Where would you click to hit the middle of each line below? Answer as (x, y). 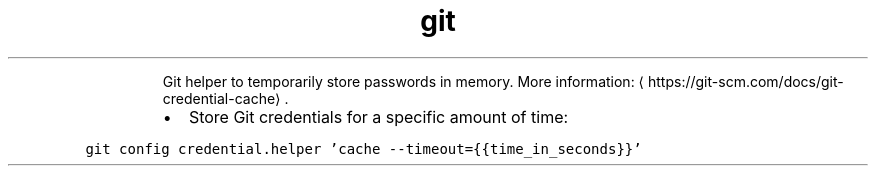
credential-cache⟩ (221, 98)
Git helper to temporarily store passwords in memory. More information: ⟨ (403, 81)
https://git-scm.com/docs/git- (746, 81)
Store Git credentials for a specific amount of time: (378, 116)
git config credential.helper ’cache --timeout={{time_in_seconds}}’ (363, 148)
